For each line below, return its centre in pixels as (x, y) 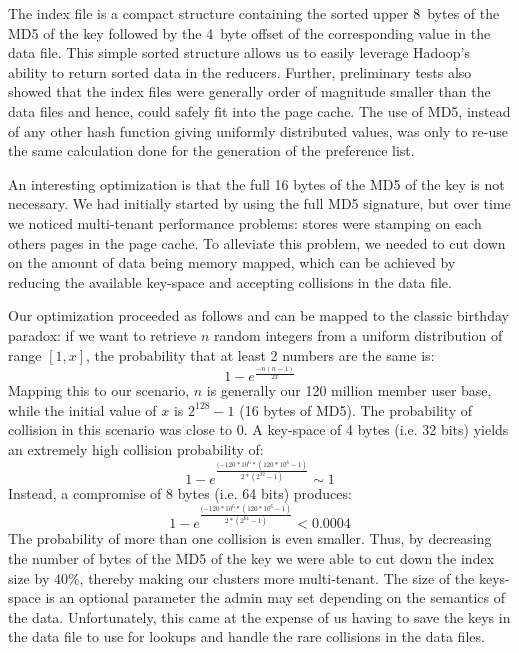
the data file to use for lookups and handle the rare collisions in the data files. (246, 636)
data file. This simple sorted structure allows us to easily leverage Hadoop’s (239, 52)
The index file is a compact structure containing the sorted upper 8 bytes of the (254, 13)
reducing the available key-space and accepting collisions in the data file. (230, 281)
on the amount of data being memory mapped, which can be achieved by (232, 262)
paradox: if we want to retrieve (102, 334)
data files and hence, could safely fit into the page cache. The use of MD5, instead (259, 110)
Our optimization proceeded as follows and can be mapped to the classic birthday (258, 315)
